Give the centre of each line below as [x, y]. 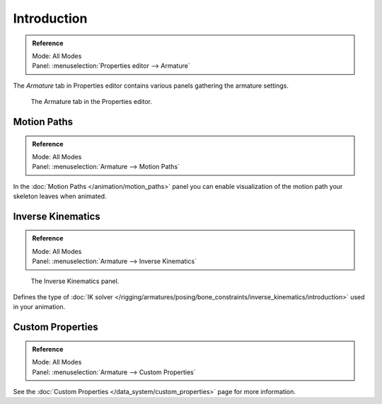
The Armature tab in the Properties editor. [91, 102]
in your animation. [39, 307]
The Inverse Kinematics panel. [75, 281]
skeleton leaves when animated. [60, 196]
